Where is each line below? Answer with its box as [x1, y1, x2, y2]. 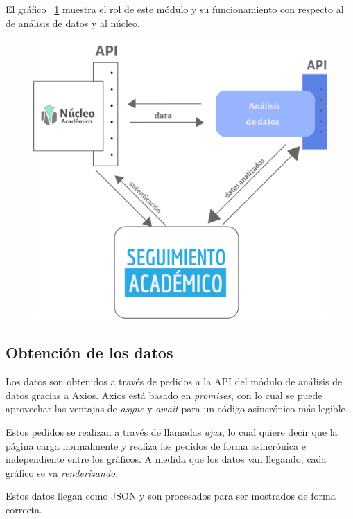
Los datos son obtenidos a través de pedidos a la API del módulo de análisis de [6, 374, 343, 389]
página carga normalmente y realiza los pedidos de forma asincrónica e [6, 438, 306, 452]
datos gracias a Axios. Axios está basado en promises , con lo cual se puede [6, 387, 322, 402]
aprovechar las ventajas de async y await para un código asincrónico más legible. [6, 401, 348, 416]
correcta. [6, 502, 42, 517]
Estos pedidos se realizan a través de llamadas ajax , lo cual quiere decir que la [6, 425, 338, 439]
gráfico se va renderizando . [6, 465, 119, 480]
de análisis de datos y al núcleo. [6, 15, 140, 30]
